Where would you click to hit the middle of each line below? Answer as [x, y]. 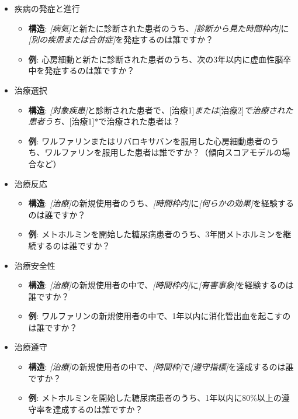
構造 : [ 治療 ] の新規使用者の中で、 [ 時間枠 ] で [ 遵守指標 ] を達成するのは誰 [161, 367]
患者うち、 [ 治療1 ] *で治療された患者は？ [104, 121]
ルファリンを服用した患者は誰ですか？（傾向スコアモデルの [167, 152]
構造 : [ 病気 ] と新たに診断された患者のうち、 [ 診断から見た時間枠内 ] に [159, 28]
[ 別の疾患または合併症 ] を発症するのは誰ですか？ [121, 39]
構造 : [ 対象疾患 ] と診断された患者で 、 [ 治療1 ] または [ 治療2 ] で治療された [161, 110]
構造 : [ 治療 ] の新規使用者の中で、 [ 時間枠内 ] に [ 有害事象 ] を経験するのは [161, 285]
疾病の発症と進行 [47, 8]
